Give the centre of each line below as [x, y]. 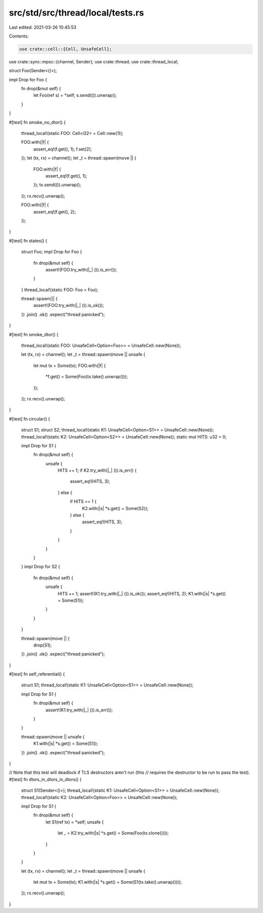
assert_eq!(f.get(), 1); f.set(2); [63, 149]
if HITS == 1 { [83, 501]
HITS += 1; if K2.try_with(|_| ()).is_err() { [97, 471]
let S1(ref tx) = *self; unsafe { [75, 822]
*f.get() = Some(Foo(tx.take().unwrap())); [87, 377]
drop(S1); [43, 645]
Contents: [19, 36]
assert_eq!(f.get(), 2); [55, 211]
